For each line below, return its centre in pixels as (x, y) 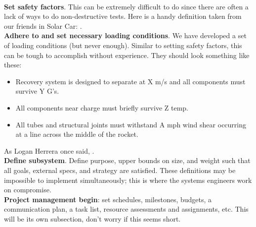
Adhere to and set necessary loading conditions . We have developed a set (125, 35)
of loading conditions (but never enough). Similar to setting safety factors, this (123, 45)
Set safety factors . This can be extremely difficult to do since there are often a (126, 6)
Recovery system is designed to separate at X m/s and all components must (130, 81)
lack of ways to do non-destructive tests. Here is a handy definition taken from (123, 16)
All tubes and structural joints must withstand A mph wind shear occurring (131, 124)
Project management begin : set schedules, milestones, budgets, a (108, 199)
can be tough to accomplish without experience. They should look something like (127, 55)
